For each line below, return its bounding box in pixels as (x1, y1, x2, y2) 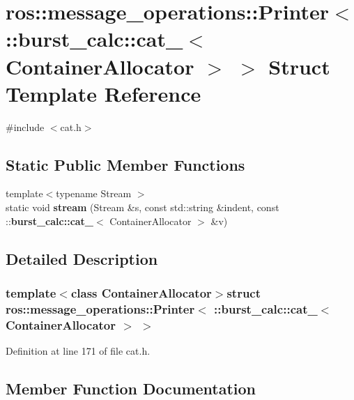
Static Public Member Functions (6, 153, 245, 175)
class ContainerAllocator (70, 284, 212, 301)
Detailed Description (6, 247, 158, 269)
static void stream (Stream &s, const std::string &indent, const (6, 200, 279, 215)
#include (6, 119, 45, 134)
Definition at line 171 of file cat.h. (6, 344, 151, 358)
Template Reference (6, 79, 201, 107)
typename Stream (56, 186, 132, 201)
